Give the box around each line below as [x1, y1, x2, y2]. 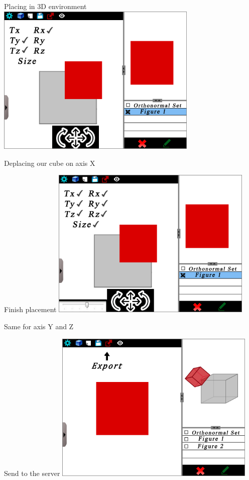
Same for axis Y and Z [4, 321, 74, 332]
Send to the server [4, 467, 60, 478]
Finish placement [4, 304, 57, 315]
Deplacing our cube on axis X [4, 157, 95, 168]
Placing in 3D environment [4, 1, 87, 11]
